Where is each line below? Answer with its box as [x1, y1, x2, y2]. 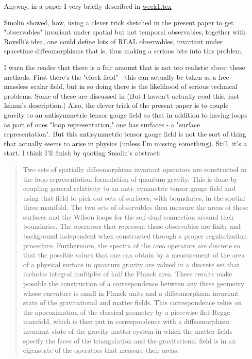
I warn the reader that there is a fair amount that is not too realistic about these [4, 62, 245, 72]
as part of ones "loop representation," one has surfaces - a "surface [4, 119, 200, 129]
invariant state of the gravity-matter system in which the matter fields [23, 326, 233, 336]
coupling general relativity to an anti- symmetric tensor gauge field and [23, 183, 235, 193]
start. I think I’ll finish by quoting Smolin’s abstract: [4, 148, 161, 158]
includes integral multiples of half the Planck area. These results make [23, 269, 232, 279]
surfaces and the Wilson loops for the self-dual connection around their [23, 211, 235, 222]
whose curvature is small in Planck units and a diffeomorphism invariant [23, 288, 239, 298]
